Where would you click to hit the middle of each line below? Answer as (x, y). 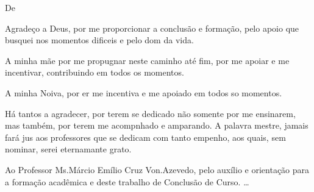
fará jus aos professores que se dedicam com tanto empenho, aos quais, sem (145, 137)
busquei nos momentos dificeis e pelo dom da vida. (99, 40)
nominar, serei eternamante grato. (68, 149)
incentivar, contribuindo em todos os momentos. (95, 72)
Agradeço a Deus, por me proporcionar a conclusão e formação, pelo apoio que (152, 28)
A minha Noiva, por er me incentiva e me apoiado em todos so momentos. (144, 92)
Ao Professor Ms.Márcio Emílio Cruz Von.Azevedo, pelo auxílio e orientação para (157, 169)
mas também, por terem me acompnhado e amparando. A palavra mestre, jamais (157, 125)
